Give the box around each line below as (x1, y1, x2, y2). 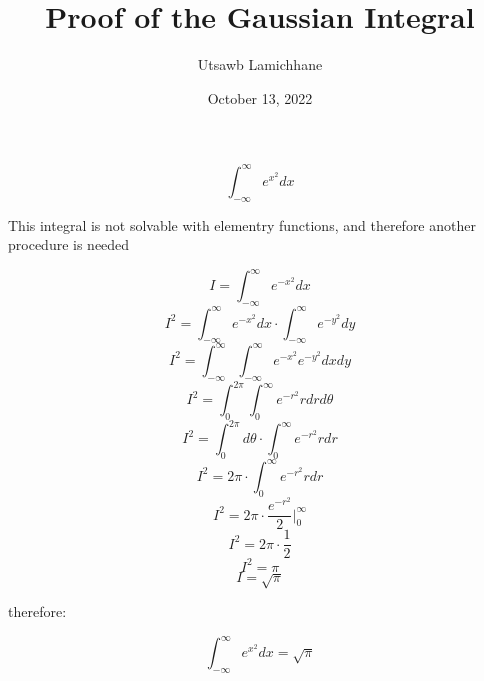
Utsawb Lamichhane (197, 54, 323, 75)
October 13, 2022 (207, 87, 313, 108)
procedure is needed (8, 234, 130, 255)
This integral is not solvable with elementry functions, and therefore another (8, 214, 476, 235)
